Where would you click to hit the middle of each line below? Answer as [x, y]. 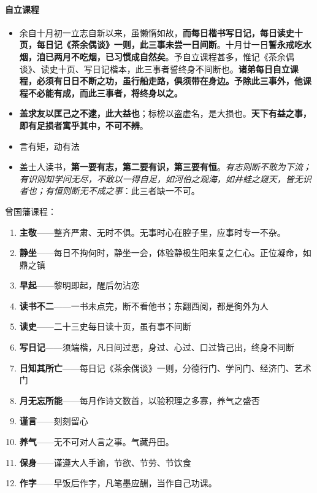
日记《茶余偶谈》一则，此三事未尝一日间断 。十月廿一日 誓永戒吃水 [178, 45]
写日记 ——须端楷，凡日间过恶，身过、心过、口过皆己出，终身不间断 [157, 347]
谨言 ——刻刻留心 [54, 421]
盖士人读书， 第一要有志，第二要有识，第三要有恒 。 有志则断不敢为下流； [165, 167]
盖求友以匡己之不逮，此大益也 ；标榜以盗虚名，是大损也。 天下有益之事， [165, 113]
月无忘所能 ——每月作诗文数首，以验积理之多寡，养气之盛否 [139, 400]
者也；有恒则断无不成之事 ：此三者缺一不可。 [109, 191]
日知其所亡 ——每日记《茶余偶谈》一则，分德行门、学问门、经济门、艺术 [165, 367]
